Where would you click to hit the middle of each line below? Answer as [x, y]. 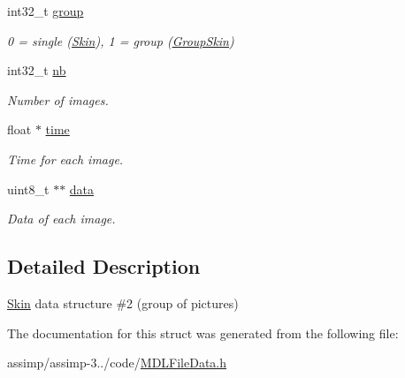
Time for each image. [65, 159]
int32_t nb [37, 70]
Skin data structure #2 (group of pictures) [123, 302]
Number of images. [58, 99]
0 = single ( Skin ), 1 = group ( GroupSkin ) [121, 40]
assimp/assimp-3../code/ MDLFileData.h [117, 363]
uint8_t [28, 189]
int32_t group [46, 11]
